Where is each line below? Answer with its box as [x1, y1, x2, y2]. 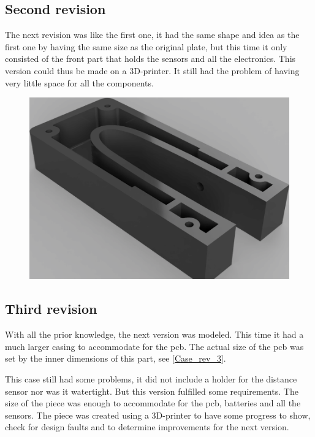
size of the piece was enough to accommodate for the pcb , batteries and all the [5, 397, 301, 409]
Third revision [5, 299, 97, 318]
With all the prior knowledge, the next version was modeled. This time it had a [5, 328, 304, 341]
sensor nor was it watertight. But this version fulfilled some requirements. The [5, 384, 298, 397]
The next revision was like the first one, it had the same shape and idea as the [5, 28, 300, 41]
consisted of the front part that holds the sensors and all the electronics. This [5, 52, 296, 65]
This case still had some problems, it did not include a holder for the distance [5, 372, 297, 385]
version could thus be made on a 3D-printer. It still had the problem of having [5, 64, 300, 77]
